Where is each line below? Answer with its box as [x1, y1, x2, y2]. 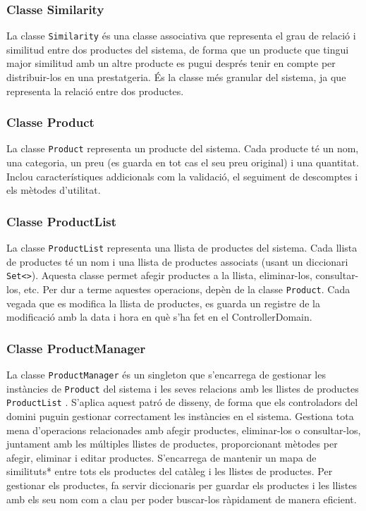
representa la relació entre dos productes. [6, 83, 184, 98]
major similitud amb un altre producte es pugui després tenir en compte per [6, 56, 336, 70]
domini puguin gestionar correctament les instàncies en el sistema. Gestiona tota [6, 409, 354, 424]
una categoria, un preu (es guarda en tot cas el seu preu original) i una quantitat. [6, 155, 359, 170]
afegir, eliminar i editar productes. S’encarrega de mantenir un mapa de [6, 450, 317, 464]
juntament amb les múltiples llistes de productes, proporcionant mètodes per [6, 436, 338, 451]
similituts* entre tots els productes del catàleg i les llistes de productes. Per [6, 464, 333, 479]
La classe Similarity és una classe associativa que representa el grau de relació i [6, 28, 356, 43]
